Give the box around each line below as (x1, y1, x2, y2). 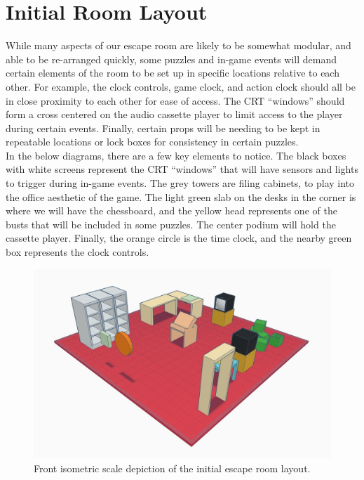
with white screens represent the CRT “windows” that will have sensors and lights (6, 162, 358, 176)
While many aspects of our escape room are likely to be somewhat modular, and (6, 38, 351, 53)
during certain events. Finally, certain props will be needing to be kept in (6, 120, 321, 135)
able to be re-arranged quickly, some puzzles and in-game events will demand (6, 51, 337, 66)
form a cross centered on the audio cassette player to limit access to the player (6, 107, 343, 122)
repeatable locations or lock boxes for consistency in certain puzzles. (6, 134, 299, 149)
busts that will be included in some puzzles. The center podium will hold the (6, 216, 336, 231)
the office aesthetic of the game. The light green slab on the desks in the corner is (6, 189, 356, 204)
